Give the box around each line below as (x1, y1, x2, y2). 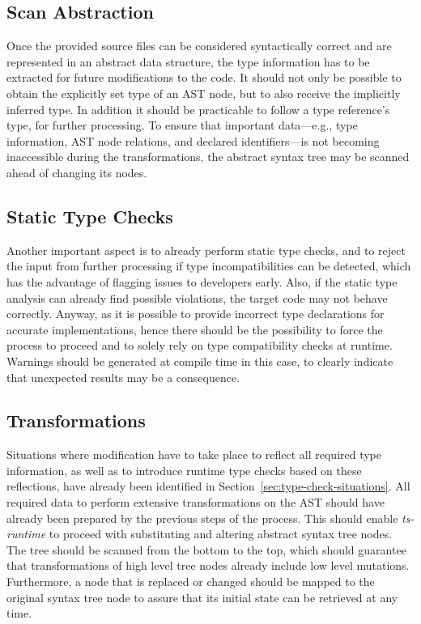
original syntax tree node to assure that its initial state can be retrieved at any (6, 588, 398, 605)
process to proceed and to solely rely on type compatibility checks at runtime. (6, 337, 393, 354)
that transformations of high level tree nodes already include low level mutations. (6, 557, 410, 574)
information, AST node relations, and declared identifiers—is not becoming (6, 132, 380, 149)
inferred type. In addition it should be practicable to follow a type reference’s (6, 100, 390, 117)
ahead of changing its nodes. (6, 163, 147, 180)
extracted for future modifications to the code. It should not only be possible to (6, 69, 402, 86)
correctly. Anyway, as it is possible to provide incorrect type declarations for (6, 305, 385, 322)
